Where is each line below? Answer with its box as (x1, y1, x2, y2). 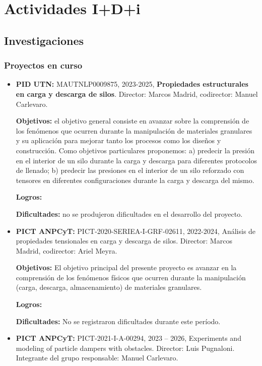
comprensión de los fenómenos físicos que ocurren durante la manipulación (16, 272, 246, 282)
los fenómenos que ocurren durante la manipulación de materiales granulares (16, 125, 252, 136)
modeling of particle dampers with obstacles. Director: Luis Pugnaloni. (16, 342, 235, 353)
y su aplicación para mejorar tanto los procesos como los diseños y (16, 135, 221, 146)
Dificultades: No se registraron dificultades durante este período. (16, 316, 221, 326)
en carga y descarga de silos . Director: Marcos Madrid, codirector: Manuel (16, 88, 258, 99)
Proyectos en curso (4, 59, 83, 72)
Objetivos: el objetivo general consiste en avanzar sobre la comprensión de (16, 115, 249, 126)
